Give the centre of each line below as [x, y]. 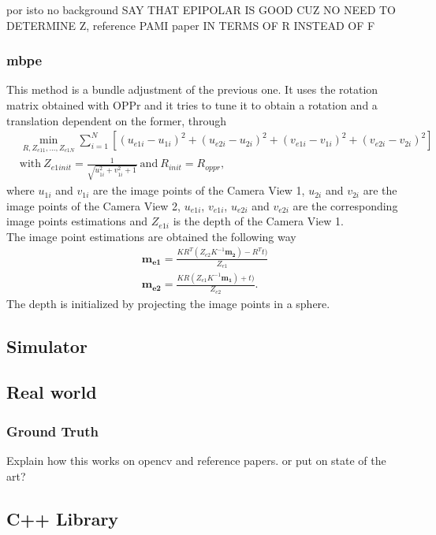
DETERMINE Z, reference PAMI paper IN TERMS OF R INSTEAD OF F [191, 25]
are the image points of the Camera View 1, [199, 190]
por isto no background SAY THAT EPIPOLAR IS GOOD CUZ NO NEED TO [201, 9]
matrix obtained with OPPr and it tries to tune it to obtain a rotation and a [192, 105]
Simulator [47, 346]
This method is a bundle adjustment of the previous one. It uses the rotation [192, 89]
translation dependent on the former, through [117, 120]
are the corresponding [345, 205]
